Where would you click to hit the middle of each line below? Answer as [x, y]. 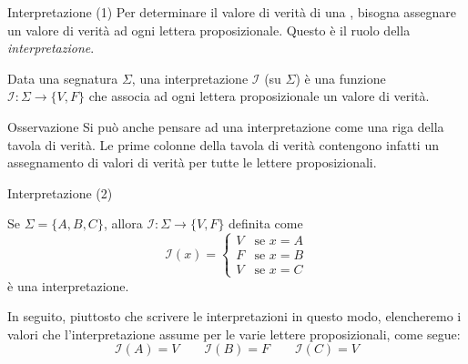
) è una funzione [341, 78]
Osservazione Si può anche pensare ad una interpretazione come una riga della [226, 126]
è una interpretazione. [68, 285]
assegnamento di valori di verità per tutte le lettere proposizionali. [192, 162]
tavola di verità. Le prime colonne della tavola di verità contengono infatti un [223, 144]
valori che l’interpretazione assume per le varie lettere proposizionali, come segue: [234, 334]
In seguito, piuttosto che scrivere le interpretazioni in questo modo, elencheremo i [234, 316]
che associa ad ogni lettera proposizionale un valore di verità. [259, 96]
